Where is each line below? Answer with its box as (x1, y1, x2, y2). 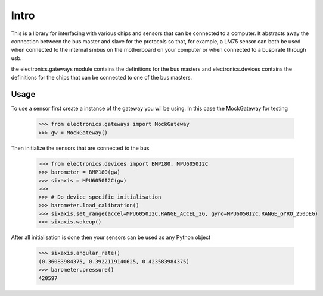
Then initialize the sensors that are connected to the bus (11, 144, 150, 152)
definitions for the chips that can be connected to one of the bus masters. (11, 74, 192, 81)
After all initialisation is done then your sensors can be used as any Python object (11, 234, 211, 241)
